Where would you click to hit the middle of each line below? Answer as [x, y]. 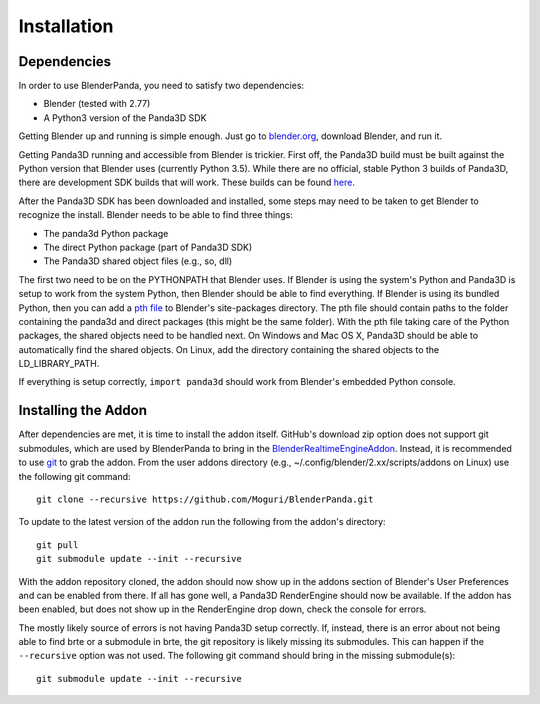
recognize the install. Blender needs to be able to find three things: [156, 215]
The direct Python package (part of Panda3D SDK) [148, 247]
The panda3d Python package [106, 233]
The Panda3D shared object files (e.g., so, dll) [138, 261]
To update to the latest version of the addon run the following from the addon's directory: [202, 522]
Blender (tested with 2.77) [97, 104]
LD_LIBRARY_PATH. [59, 364]
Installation [66, 26]
